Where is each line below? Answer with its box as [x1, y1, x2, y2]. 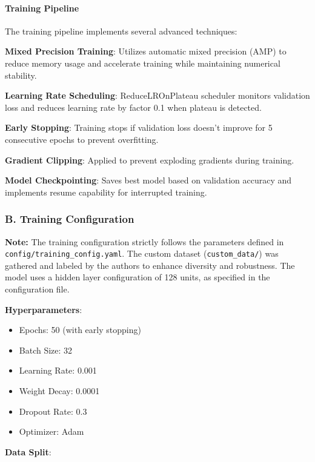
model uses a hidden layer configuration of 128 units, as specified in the [5, 271, 270, 283]
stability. [5, 68, 37, 81]
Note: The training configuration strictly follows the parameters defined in [5, 235, 284, 248]
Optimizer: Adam [19, 425, 84, 438]
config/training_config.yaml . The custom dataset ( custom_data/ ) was [5, 247, 279, 260]
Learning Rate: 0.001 [19, 364, 97, 377]
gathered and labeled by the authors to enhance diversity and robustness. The [5, 259, 295, 271]
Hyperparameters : [5, 303, 82, 315]
